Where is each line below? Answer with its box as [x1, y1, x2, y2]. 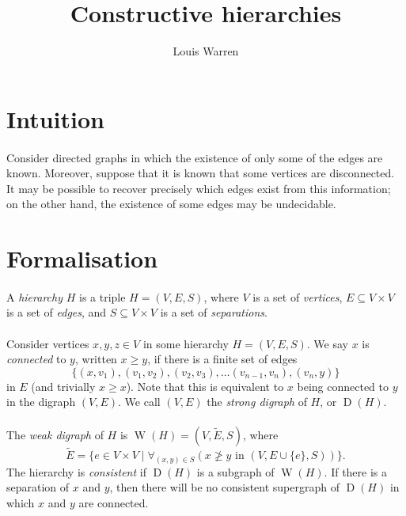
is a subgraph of [196, 463, 275, 480]
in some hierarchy [142, 335, 229, 351]
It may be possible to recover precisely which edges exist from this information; [6, 180, 391, 196]
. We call [118, 393, 161, 410]
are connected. [78, 494, 149, 510]
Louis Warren [173, 43, 239, 59]
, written [74, 351, 117, 367]
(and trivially [31, 378, 96, 394]
